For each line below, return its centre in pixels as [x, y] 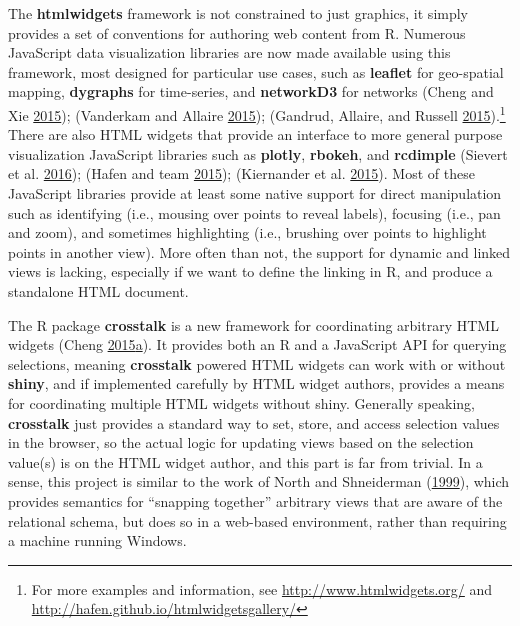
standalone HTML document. [98, 290]
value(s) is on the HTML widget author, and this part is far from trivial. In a [245, 461]
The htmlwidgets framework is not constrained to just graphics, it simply [238, 13]
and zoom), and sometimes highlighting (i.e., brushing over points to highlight [247, 232]
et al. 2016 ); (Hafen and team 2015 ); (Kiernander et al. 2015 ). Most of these [241, 173]
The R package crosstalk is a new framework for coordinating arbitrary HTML [253, 324]
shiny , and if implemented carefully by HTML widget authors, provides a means [256, 383]
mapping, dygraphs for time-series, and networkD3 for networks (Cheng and [251, 91]
